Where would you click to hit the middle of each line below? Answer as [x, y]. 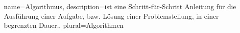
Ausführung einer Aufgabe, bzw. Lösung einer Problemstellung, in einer [111, 16]
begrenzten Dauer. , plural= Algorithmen [64, 25]
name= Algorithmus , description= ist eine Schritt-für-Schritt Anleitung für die [120, 6]
